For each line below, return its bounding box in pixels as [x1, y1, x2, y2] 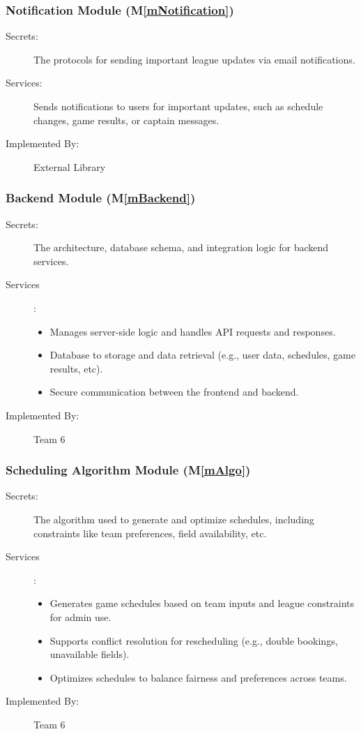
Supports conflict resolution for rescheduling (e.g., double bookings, [49, 633, 338, 647]
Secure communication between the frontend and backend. [49, 384, 299, 399]
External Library [33, 159, 106, 174]
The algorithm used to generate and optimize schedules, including [33, 511, 314, 526]
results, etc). [49, 361, 103, 375]
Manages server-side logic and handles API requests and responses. [49, 324, 336, 338]
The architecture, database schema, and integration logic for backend [33, 240, 329, 255]
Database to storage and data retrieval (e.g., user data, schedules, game [49, 347, 355, 362]
